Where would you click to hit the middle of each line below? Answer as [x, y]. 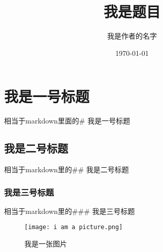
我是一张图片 [46, 244]
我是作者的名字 [132, 36]
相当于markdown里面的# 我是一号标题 [67, 121]
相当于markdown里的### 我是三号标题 [70, 211]
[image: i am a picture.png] [74, 227]
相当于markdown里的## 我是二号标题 [67, 169]
